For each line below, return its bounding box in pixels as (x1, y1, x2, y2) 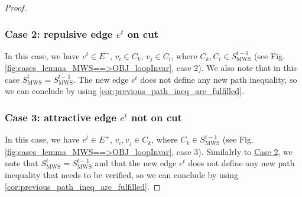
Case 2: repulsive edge (5, 26, 113, 41)
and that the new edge (95, 157, 177, 169)
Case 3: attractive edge (5, 109, 116, 124)
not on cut (131, 109, 182, 124)
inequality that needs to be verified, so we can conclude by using (5, 168, 238, 180)
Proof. (5, 1, 27, 13)
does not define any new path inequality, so (140, 73, 297, 85)
